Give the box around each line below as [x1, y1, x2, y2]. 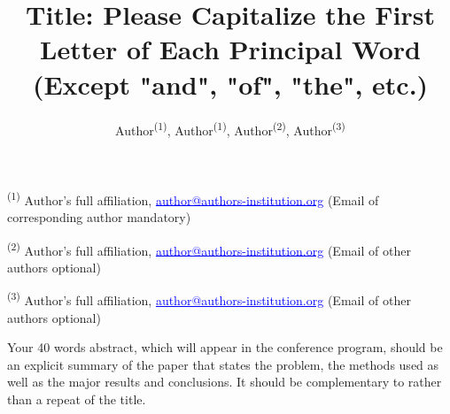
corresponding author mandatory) [7, 208, 191, 226]
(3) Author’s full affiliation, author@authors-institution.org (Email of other [7, 288, 411, 310]
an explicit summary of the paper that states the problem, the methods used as [7, 355, 439, 373]
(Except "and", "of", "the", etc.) [32, 65, 429, 102]
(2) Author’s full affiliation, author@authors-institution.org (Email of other [7, 238, 411, 259]
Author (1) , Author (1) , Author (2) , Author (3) [115, 118, 345, 139]
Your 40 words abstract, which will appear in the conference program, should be [7, 338, 443, 356]
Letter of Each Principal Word [40, 31, 421, 67]
